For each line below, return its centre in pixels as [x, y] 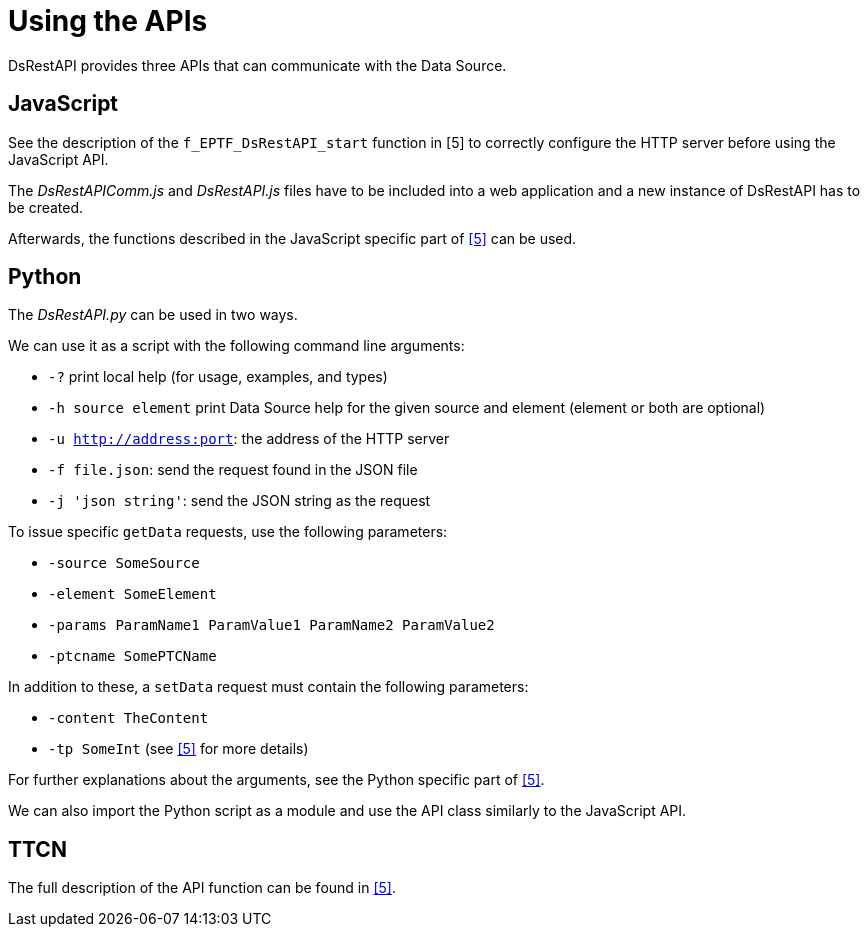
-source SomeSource [124, 563]
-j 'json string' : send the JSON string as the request [239, 501]
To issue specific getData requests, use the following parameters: [228, 532]
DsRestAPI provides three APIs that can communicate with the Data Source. [257, 65]
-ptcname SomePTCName [132, 656]
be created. [46, 207]
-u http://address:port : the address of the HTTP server [249, 439]
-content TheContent [128, 718]
